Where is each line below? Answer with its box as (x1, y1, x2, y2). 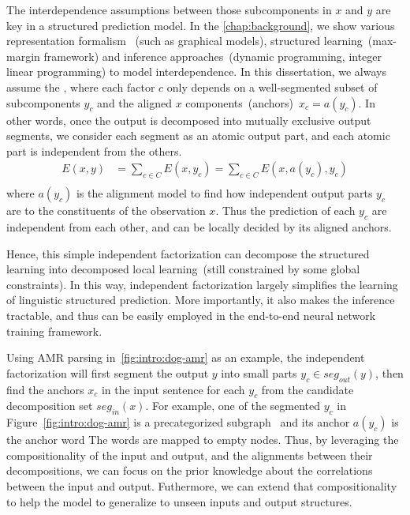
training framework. (6, 322, 102, 339)
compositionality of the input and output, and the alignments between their (6, 446, 373, 463)
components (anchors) (185, 94, 294, 111)
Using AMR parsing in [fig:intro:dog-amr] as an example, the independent (6, 349, 365, 366)
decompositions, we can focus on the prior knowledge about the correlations (6, 462, 373, 479)
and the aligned (97, 94, 173, 111)
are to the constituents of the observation (6, 202, 206, 219)
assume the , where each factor (6, 78, 155, 95)
